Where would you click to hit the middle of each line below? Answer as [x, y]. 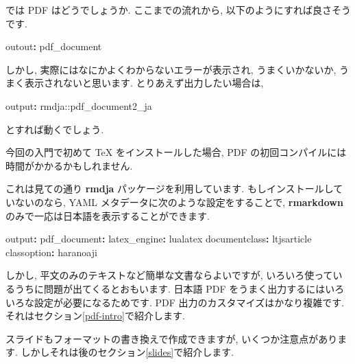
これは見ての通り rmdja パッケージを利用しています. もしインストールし [170, 189]
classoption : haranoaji [51, 252]
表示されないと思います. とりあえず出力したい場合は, [144, 83]
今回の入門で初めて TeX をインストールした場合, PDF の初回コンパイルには [176, 152]
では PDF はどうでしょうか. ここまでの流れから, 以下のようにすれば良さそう [178, 10]
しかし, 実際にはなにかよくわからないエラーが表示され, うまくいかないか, [171, 69]
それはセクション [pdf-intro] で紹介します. [95, 316]
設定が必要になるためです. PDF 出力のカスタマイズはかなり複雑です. [189, 302]
